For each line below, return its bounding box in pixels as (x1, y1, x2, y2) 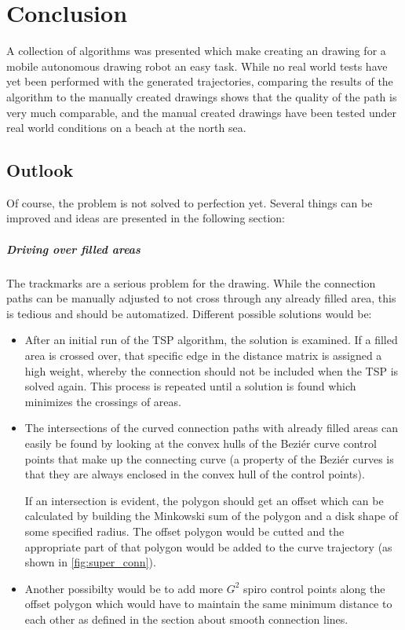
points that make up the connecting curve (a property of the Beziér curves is (24, 450, 394, 467)
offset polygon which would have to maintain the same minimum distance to (24, 595, 392, 612)
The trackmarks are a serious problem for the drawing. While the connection (6, 274, 376, 291)
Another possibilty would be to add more (24, 580, 224, 596)
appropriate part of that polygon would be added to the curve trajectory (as (24, 538, 392, 555)
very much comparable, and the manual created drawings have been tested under (6, 104, 396, 120)
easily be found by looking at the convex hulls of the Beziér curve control (24, 434, 377, 451)
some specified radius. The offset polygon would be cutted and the (24, 522, 345, 539)
